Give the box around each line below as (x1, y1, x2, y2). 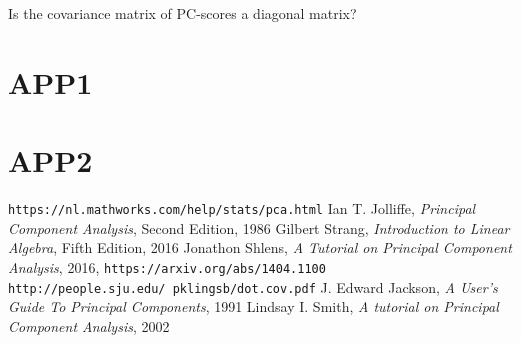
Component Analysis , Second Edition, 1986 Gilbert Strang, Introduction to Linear (8, 217, 510, 238)
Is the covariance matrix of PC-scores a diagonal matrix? (8, 3, 357, 23)
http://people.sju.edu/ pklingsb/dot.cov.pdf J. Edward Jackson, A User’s (8, 276, 498, 297)
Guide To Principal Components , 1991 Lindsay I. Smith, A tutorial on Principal (8, 296, 499, 317)
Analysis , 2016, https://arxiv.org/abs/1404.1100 (8, 256, 326, 277)
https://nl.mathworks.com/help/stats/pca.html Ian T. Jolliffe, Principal (8, 198, 476, 219)
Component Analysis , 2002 (8, 315, 170, 336)
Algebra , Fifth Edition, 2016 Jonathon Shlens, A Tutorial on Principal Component (8, 237, 512, 258)
